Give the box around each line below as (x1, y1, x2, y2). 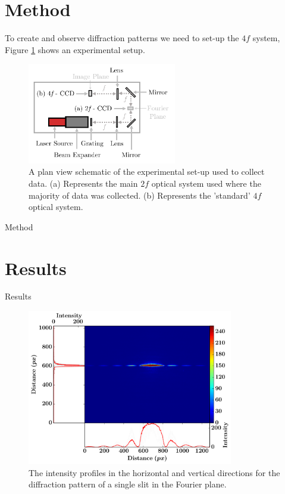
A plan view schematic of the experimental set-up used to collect (29, 165, 265, 178)
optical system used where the (151, 177, 261, 189)
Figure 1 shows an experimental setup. (5, 43, 145, 55)
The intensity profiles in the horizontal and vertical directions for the (29, 466, 280, 478)
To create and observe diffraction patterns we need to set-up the (5, 32, 239, 44)
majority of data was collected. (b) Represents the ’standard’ (29, 189, 250, 201)
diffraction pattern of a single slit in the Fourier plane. (29, 478, 227, 490)
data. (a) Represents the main (29, 177, 138, 189)
